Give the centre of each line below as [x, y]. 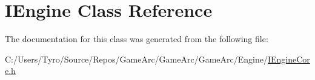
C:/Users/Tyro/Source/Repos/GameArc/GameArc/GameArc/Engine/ [136, 59]
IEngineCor [289, 59]
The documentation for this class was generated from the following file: [137, 39]
